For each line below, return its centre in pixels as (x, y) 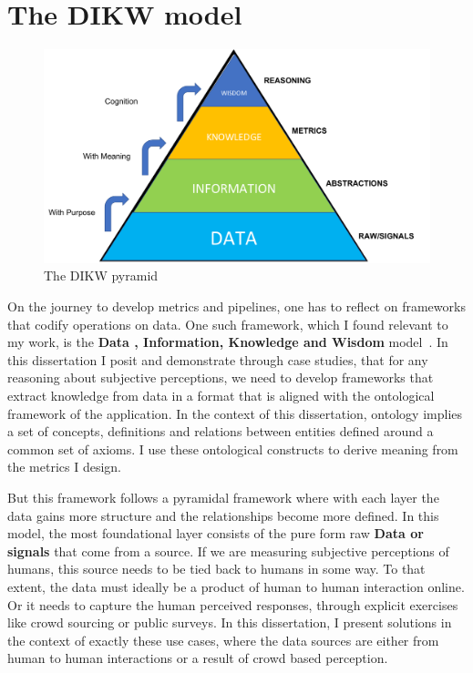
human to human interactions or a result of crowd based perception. (198, 658)
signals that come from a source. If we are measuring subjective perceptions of (228, 551)
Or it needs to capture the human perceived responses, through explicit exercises (233, 604)
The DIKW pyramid (101, 275)
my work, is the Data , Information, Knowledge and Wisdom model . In (228, 342)
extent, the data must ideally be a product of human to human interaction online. (236, 586)
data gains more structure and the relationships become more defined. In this (223, 515)
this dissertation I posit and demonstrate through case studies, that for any (218, 359)
